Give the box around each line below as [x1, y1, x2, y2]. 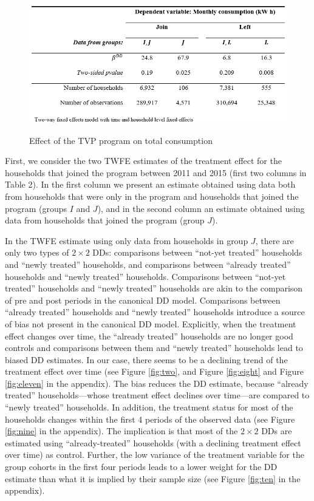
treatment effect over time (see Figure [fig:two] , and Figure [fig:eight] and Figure [5, 365, 304, 378]
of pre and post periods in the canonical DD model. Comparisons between [5, 293, 281, 306]
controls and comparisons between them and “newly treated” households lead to [5, 341, 303, 354]
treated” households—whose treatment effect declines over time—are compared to [5, 389, 310, 401]
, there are [255, 234, 294, 247]
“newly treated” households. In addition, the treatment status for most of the [5, 401, 293, 414]
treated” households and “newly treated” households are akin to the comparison [5, 282, 303, 295]
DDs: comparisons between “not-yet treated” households [92, 246, 302, 259]
